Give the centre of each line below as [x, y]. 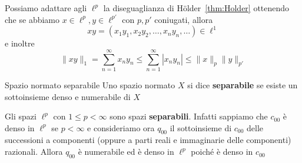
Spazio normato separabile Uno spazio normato [90, 84]
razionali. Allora [34, 152]
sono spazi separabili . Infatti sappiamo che [189, 116]
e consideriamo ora [121, 127]
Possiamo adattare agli [46, 8]
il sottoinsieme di [201, 127]
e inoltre [20, 43]
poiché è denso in [222, 152]
